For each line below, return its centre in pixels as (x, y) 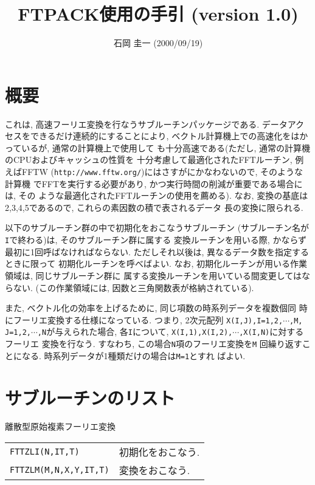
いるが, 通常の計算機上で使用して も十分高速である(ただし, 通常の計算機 (166, 147)
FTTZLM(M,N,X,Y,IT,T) (60, 470)
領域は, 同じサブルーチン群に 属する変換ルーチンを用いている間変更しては (154, 275)
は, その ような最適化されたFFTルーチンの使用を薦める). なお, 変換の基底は (157, 195)
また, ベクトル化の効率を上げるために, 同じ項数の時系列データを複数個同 (151, 308)
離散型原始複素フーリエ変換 (60, 426)
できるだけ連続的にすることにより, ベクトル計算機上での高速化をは (165, 136)
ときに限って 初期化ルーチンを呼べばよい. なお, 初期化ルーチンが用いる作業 (156, 263)
